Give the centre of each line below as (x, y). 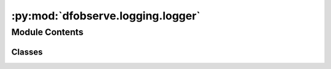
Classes (27, 52)
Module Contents (48, 32)
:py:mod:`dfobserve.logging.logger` (106, 16)
